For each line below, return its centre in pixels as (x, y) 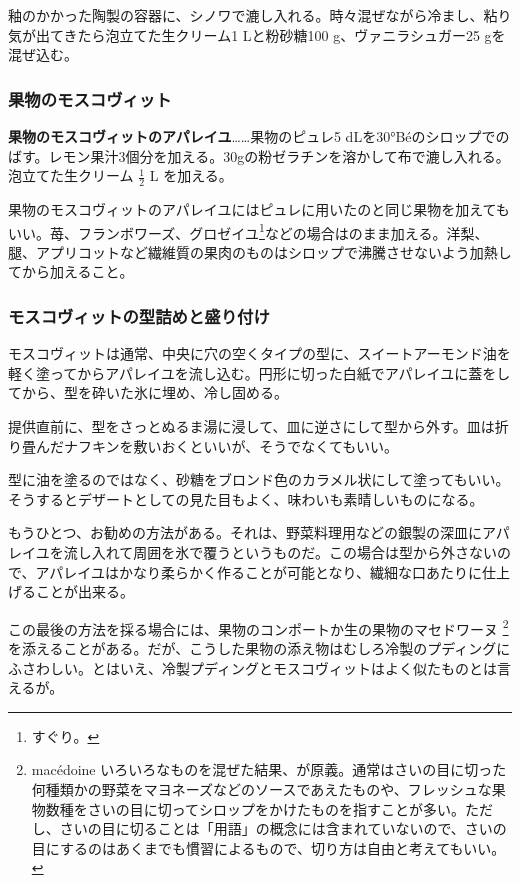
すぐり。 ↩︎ (65, 735)
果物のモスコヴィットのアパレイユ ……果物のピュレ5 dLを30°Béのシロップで (252, 136)
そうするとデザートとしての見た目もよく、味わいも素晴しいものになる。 (246, 498)
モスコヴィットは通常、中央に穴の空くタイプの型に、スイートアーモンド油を (259, 353)
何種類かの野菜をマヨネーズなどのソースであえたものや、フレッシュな (261, 789)
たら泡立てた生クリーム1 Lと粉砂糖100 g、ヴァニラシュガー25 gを (291, 34)
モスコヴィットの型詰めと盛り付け (139, 315)
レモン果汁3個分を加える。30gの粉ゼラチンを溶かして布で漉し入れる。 (279, 155)
